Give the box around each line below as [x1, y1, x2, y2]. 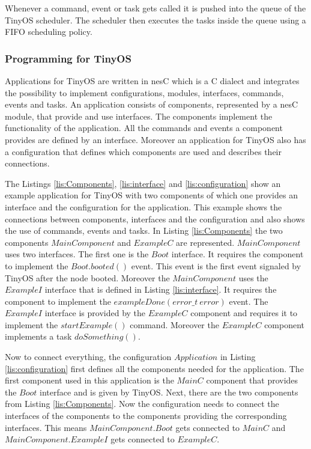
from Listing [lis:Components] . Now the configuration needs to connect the [5, 397, 279, 410]
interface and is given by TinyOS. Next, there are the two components [40, 385, 298, 398]
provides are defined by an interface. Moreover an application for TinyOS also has [5, 133, 306, 145]
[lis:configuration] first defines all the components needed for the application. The [5, 362, 304, 374]
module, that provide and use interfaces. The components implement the [5, 109, 273, 122]
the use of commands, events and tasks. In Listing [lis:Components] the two [5, 224, 283, 237]
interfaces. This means [5, 421, 87, 433]
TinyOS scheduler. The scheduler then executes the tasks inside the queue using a [5, 13, 306, 26]
